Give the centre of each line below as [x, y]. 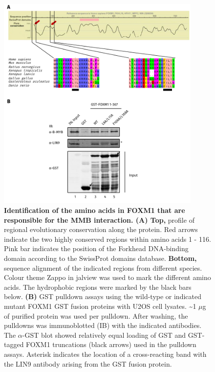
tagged [14, 344]
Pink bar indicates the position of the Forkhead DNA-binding [96, 248]
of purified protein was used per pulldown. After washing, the [96, 315]
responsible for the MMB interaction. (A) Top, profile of [99, 220]
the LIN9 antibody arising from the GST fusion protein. [88, 363]
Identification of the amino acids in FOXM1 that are [95, 210]
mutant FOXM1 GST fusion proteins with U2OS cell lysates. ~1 [100, 306]
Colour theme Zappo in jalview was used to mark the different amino [107, 277]
